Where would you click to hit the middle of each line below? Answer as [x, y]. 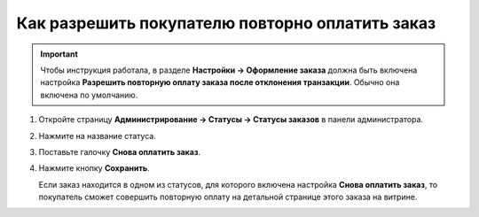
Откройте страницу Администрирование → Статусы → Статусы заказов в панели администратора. [231, 120]
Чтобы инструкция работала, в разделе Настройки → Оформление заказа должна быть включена [229, 70]
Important [59, 54]
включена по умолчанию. [89, 95]
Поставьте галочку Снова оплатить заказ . [120, 151]
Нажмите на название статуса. [98, 136]
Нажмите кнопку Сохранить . [94, 168]
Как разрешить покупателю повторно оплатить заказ [226, 23]
